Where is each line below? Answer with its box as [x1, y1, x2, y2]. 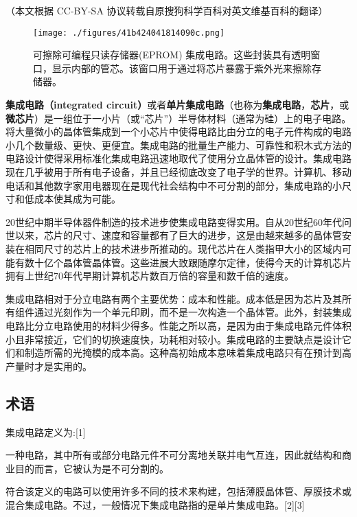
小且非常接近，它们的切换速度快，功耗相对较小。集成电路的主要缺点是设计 [5, 332, 342, 346]
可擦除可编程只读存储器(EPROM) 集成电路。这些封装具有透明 [33, 47, 311, 62]
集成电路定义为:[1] [5, 424, 86, 439]
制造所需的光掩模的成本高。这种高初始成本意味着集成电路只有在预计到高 [24, 345, 352, 360]
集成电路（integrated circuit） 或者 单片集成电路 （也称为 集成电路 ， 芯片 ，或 [5, 97, 349, 112]
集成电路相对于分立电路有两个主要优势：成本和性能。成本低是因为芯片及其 [5, 291, 342, 306]
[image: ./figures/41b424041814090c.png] [33, 27, 225, 38]
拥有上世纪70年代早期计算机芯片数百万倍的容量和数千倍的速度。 [5, 268, 294, 283]
